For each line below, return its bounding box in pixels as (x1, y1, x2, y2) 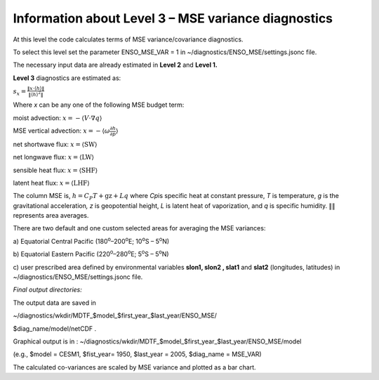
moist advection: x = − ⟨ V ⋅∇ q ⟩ (13, 113, 102, 122)
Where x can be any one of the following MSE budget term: (13, 100, 185, 109)
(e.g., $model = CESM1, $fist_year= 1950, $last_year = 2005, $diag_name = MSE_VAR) (13, 350, 262, 358)
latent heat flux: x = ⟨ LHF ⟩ (13, 178, 91, 187)
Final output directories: (13, 285, 82, 294)
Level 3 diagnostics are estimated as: (13, 74, 121, 82)
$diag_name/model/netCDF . (13, 324, 97, 333)
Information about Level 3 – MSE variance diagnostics (13, 11, 333, 26)
